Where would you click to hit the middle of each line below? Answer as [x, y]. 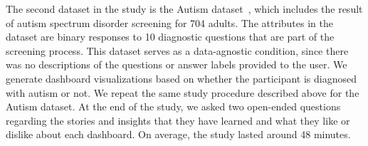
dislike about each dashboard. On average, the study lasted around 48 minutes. [178, 134]
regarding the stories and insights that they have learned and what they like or [178, 120]
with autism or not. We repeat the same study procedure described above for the [183, 92]
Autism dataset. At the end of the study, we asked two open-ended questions [173, 106]
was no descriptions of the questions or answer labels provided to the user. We [177, 64]
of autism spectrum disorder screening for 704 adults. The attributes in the [169, 22]
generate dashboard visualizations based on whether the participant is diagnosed [181, 78]
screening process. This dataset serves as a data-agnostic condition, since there [177, 50]
